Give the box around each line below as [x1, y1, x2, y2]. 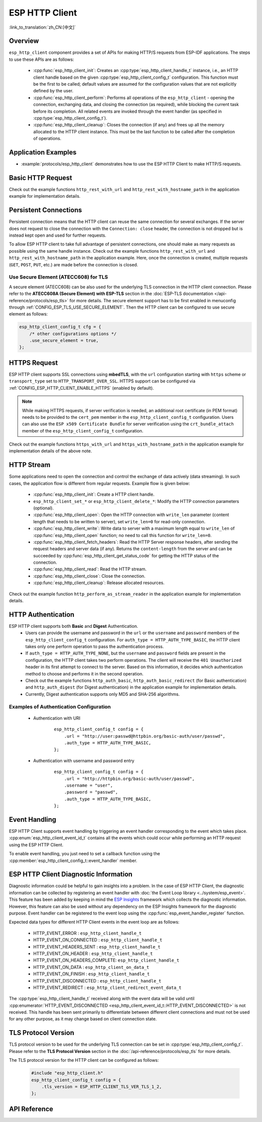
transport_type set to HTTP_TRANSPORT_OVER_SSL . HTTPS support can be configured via [9, 378, 196, 384]
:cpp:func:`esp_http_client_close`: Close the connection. [33, 573, 146, 579]
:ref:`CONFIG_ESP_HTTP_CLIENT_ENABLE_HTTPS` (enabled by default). [9, 385, 154, 391]
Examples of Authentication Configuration [9, 703, 111, 710]
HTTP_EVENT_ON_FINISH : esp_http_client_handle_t [33, 971, 150, 977]
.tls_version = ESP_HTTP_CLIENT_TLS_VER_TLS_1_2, [41, 1084, 162, 1089]
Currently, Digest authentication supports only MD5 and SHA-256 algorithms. [25, 691, 180, 697]
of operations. [33, 136, 62, 141]
